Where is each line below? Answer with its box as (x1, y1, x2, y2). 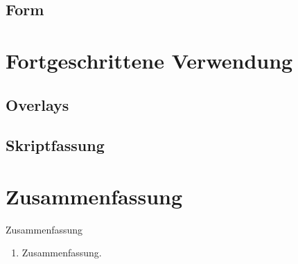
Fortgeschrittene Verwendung (6, 46, 293, 74)
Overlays (6, 94, 69, 115)
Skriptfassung (6, 134, 105, 156)
